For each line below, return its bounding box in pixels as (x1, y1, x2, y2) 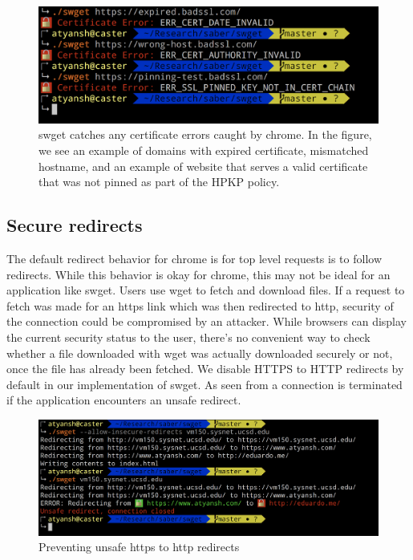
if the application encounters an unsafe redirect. (6, 392, 241, 408)
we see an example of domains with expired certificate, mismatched (38, 142, 369, 159)
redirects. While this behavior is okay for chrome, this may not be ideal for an (6, 266, 391, 282)
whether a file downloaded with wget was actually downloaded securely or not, (6, 344, 393, 361)
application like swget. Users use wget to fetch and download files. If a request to (6, 282, 405, 298)
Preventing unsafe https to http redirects (38, 538, 240, 555)
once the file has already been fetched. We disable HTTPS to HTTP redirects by (6, 360, 404, 377)
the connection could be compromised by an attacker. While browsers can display (6, 313, 407, 330)
